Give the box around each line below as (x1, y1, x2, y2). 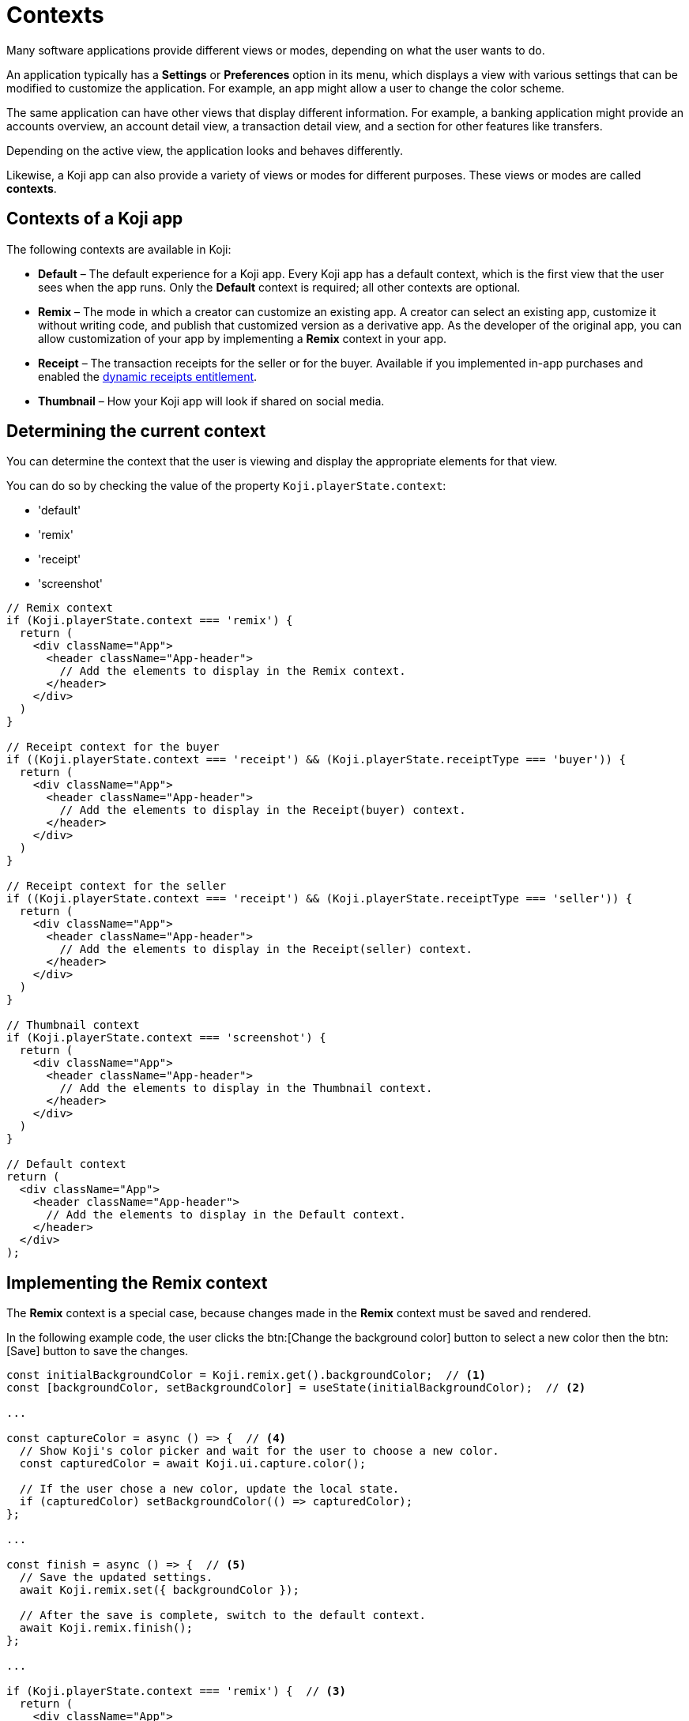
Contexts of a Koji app (6, 209, 183, 229)
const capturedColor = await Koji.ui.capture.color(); (19, 1457, 367, 1471)
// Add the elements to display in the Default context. (46, 1208, 406, 1222)
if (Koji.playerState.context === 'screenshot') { (6, 1031, 326, 1045)
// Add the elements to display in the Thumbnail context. (59, 1082, 433, 1095)
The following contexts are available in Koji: (6, 242, 232, 256)
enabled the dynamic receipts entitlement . (38, 369, 258, 383)
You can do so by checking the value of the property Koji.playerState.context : (6, 479, 446, 493)
